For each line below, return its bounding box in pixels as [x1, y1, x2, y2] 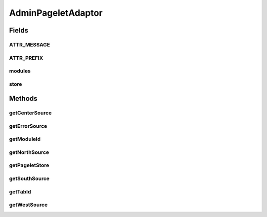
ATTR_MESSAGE [9, 41, 50, 48]
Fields [9, 26, 29, 35]
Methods [9, 94, 38, 103]
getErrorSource [9, 122, 47, 129]
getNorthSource [9, 148, 49, 155]
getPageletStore [9, 162, 49, 169]
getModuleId [9, 136, 41, 143]
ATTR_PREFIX [9, 54, 44, 61]
